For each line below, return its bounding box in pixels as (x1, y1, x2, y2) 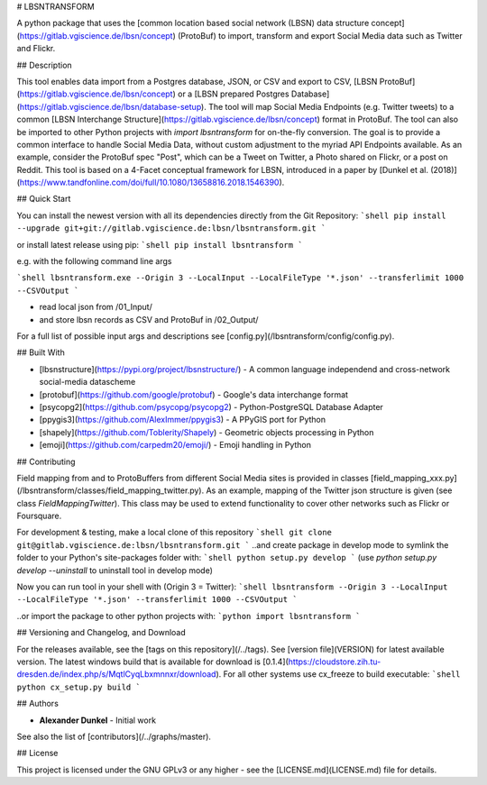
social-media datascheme (39, 377, 136, 388)
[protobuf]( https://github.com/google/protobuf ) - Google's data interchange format (39, 388, 349, 400)
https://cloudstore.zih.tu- (288, 656, 381, 667)
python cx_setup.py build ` (16, 681, 142, 692)
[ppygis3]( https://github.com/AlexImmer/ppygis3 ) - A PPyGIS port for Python (39, 415, 326, 425)
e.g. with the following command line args (16, 256, 172, 267)
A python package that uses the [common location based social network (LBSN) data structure (16, 18, 370, 29)
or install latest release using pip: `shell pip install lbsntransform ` (16, 239, 303, 250)
